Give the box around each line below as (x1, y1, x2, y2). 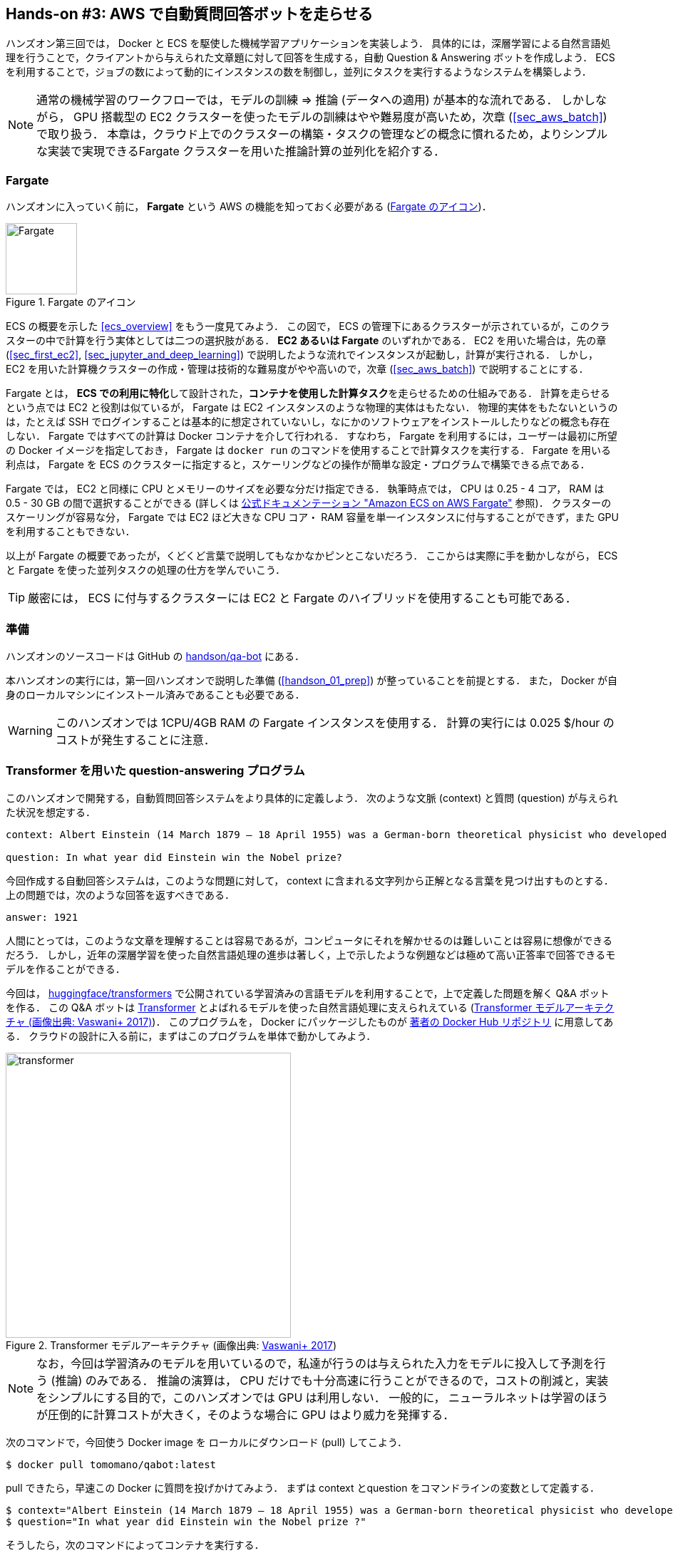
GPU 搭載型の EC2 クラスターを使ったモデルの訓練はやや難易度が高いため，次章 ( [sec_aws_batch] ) (73, 110, 607, 125)
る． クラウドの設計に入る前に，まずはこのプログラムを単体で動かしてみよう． (6, 1029, 376, 1042)
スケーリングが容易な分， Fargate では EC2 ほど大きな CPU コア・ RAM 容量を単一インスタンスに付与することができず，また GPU (6, 511, 619, 524)
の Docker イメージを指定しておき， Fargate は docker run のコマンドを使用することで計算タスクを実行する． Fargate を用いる (6, 444, 611, 457)
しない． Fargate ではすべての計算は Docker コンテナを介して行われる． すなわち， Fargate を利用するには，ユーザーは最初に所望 (6, 430, 617, 443)
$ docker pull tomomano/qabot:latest (6, 1458, 217, 1470)
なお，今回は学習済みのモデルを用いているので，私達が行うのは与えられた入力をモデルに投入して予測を (36, 1356, 595, 1371)
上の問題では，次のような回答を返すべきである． (6, 888, 235, 901)
